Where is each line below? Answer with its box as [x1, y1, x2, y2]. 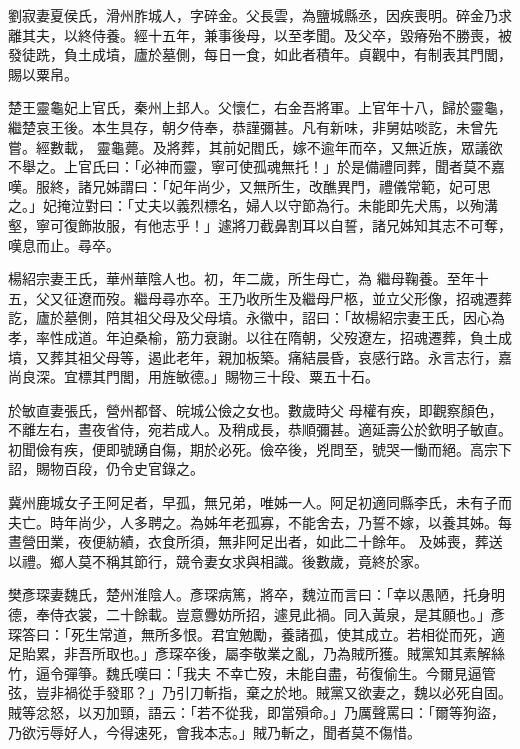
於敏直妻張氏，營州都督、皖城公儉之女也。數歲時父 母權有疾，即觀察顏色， [8, 399, 503, 420]
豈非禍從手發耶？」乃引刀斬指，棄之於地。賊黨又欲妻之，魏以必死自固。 [35, 682, 512, 703]
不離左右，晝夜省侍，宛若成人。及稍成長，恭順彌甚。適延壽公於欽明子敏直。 [8, 419, 512, 440]
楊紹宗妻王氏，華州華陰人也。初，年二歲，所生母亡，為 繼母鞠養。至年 [8, 268, 475, 289]
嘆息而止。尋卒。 [8, 234, 120, 255]
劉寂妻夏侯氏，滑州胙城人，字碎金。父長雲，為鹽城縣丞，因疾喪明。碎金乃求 [8, 5, 512, 25]
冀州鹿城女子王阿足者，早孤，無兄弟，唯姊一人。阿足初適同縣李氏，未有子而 [8, 492, 512, 513]
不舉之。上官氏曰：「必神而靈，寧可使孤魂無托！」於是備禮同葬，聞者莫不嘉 [8, 156, 505, 177]
